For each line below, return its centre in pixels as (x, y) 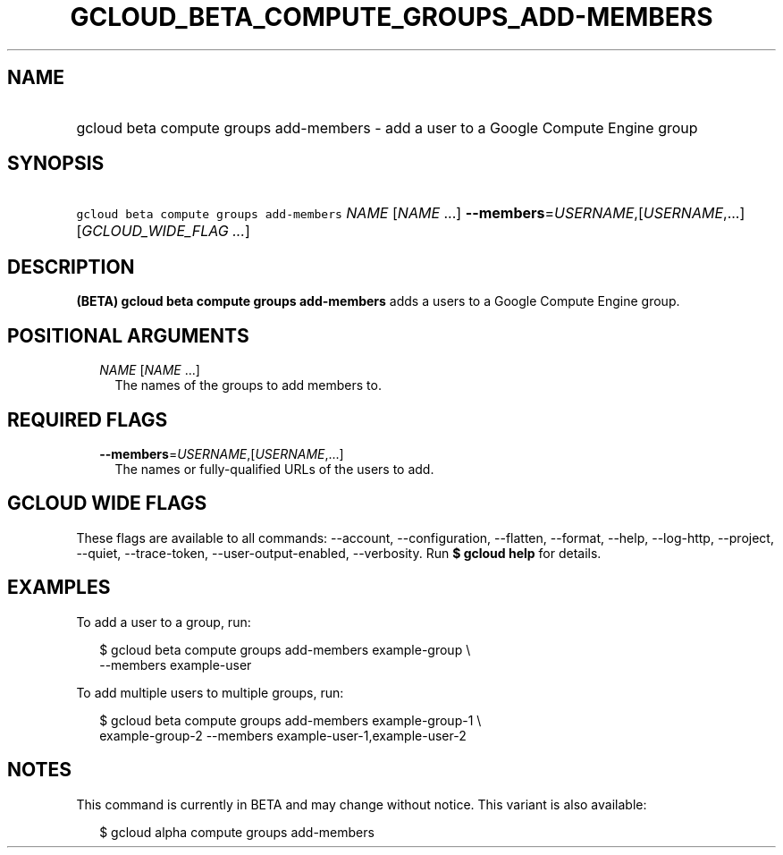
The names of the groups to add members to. (248, 385)
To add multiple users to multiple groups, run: (210, 692)
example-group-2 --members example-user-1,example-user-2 (283, 735)
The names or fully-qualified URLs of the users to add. (274, 469)
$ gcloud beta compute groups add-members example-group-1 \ (290, 720)
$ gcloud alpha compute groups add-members (237, 832)
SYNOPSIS (56, 164)
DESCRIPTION (71, 267)
